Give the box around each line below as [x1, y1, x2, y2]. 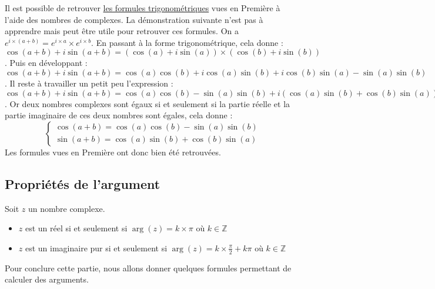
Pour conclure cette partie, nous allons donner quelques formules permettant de [5, 261, 292, 274]
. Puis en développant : [5, 57, 88, 69]
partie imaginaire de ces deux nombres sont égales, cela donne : [5, 109, 233, 121]
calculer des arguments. [5, 273, 89, 285]
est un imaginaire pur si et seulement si [25, 241, 168, 254]
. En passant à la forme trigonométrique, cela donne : [91, 36, 283, 48]
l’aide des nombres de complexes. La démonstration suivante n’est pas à [5, 13, 263, 25]
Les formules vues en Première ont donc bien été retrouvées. [5, 145, 221, 158]
